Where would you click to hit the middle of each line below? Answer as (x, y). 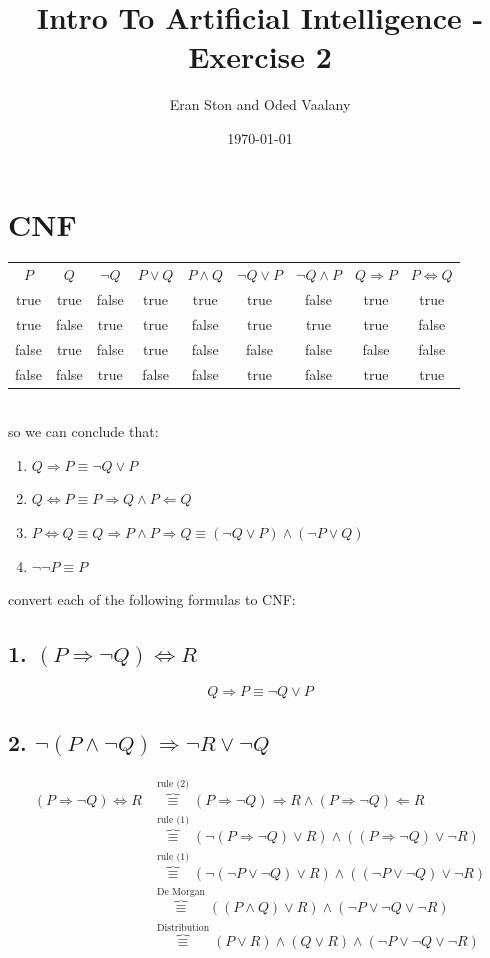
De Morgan (180, 892)
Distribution (183, 927)
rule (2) (173, 783)
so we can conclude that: (83, 431)
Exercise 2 (260, 56)
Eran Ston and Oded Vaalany (260, 104)
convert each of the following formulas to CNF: (152, 599)
